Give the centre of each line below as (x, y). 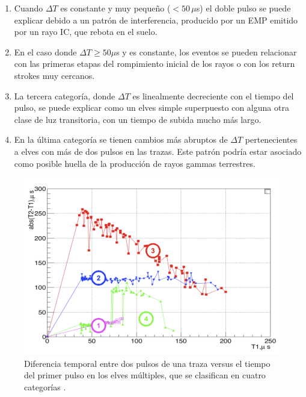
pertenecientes (271, 139)
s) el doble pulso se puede (243, 8)
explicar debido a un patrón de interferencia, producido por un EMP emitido (156, 20)
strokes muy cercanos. (54, 75)
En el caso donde (45, 52)
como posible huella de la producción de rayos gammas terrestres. (135, 163)
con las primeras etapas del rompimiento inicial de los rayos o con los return (155, 64)
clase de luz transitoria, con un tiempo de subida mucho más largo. (138, 119)
